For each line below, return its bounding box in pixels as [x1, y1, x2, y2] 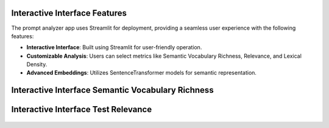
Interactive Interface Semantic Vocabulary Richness [11, 85, 214, 95]
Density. [26, 61, 48, 68]
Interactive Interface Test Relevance [11, 104, 152, 115]
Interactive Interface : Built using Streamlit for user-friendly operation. [26, 44, 202, 51]
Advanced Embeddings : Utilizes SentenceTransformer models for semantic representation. [26, 69, 257, 76]
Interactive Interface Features [11, 8, 127, 18]
